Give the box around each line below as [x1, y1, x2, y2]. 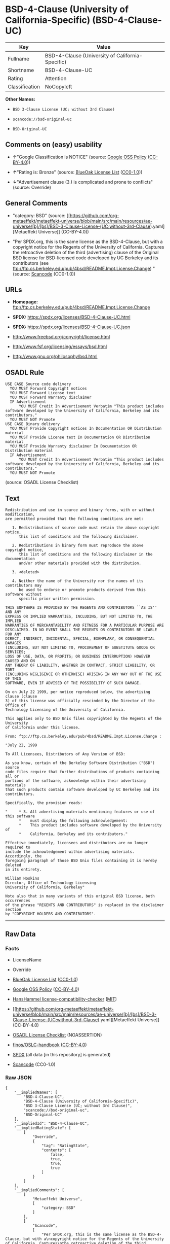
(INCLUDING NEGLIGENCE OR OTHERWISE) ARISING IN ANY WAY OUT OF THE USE [5, 672, 162, 677]
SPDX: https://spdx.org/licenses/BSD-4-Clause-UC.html [12, 314, 131, 320]
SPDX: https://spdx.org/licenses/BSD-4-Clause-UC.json [12, 324, 131, 330]
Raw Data [5, 930, 36, 939]
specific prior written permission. [18, 596, 96, 601]
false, [50, 1152, 65, 1157]
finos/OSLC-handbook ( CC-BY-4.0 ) [12, 1042, 87, 1048]
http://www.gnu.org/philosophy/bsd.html [12, 354, 98, 360]
